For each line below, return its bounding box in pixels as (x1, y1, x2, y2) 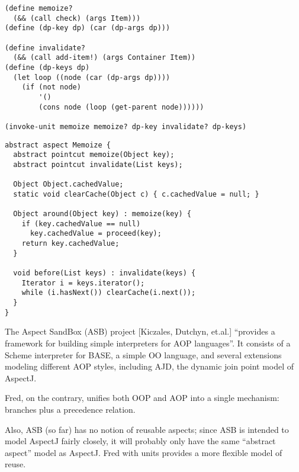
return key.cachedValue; (21, 239, 120, 248)
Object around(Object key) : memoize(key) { (13, 210, 191, 219)
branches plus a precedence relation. (5, 403, 136, 415)
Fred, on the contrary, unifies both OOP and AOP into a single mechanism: (5, 391, 279, 404)
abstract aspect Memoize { (5, 140, 111, 149)
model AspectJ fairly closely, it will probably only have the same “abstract (5, 435, 276, 447)
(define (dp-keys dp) (5, 63, 90, 72)
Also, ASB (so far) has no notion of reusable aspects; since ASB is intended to (5, 423, 289, 435)
